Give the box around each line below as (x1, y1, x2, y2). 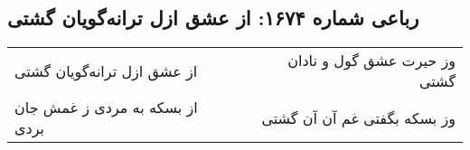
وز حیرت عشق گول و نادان (287, 50, 456, 71)
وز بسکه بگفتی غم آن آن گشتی (261, 107, 456, 128)
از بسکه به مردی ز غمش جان (14, 97, 198, 118)
